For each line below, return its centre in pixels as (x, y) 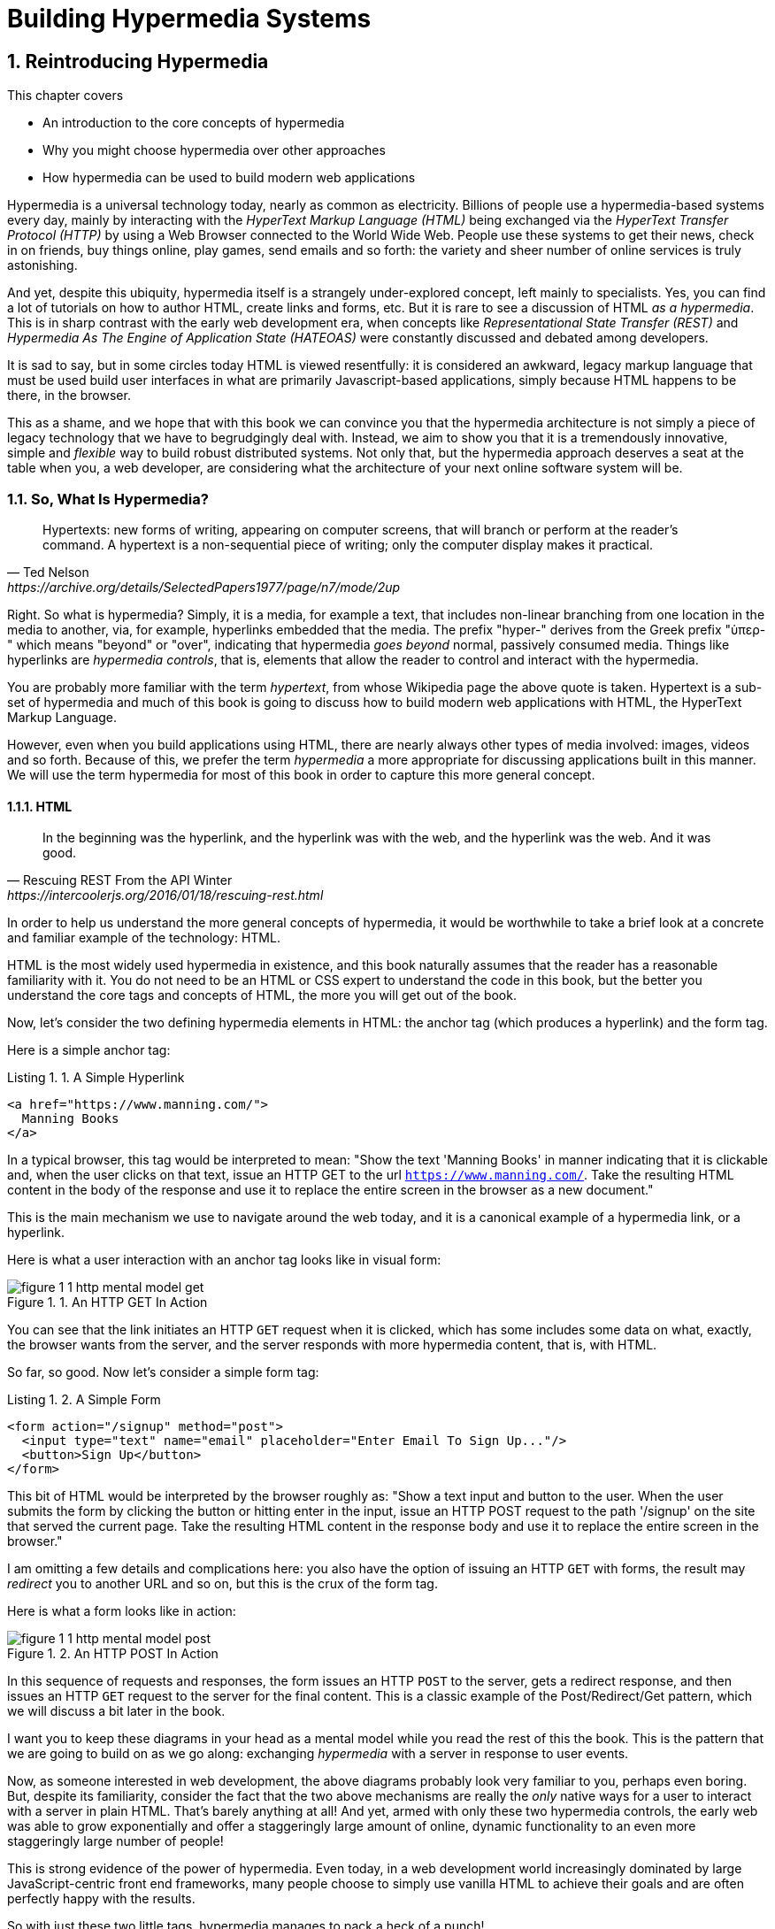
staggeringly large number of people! (115, 1841)
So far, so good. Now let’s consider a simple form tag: (163, 1372)
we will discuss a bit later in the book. (116, 1711)
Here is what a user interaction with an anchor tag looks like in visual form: (224, 1260)
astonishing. (42, 265)
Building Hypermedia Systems (189, 19)
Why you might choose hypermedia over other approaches (214, 150)
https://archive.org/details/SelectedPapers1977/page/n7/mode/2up (204, 587)
